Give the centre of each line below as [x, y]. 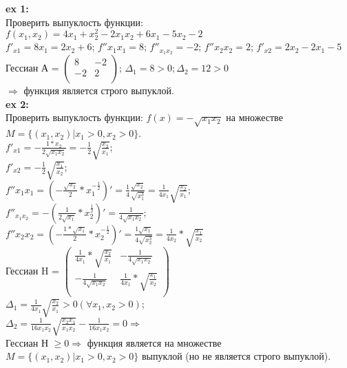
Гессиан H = [32, 271]
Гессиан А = [32, 68]
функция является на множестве [154, 342]
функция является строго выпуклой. [99, 90]
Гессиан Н [27, 342]
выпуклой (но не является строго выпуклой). [236, 356]
